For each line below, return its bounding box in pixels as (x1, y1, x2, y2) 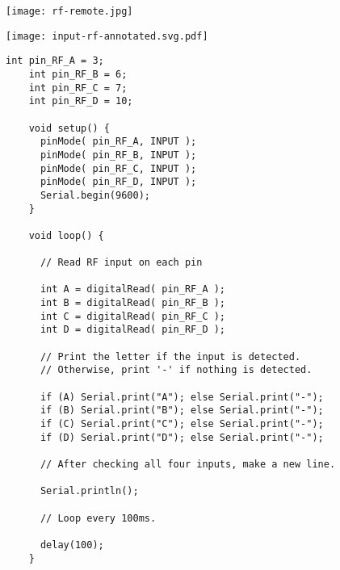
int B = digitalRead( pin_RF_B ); (40, 297, 226, 309)
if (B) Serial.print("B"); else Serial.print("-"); (40, 404, 324, 417)
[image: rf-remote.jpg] (6, 6, 133, 17)
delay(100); (40, 539, 104, 551)
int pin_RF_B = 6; (28, 68, 128, 80)
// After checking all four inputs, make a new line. (40, 459, 336, 470)
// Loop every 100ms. (40, 512, 157, 524)
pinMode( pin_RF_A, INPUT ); (40, 136, 197, 148)
